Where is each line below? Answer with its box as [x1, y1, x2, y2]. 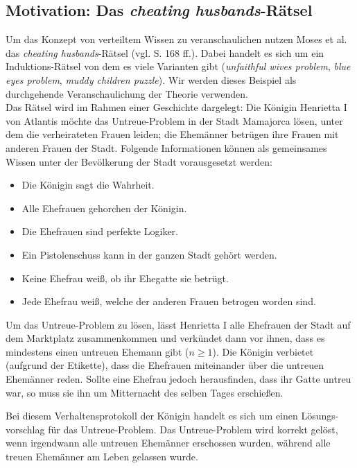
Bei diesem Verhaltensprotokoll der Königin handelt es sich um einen [6, 408, 298, 423]
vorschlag [6, 422, 45, 436]
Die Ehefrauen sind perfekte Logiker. [21, 224, 178, 239]
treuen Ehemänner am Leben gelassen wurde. [6, 449, 198, 464]
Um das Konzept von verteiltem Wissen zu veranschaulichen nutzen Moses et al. [6, 32, 347, 46]
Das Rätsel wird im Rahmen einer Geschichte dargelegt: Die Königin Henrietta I [6, 100, 347, 114]
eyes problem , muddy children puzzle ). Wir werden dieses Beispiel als [6, 72, 297, 87]
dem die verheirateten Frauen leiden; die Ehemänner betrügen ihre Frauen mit [6, 127, 339, 141]
